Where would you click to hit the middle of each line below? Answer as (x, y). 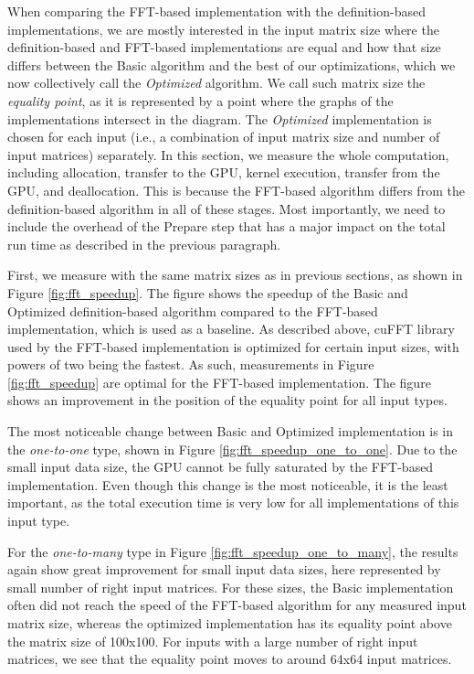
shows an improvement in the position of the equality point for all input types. (227, 400)
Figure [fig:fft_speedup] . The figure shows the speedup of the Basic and (208, 292)
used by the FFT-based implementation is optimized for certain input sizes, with (233, 346)
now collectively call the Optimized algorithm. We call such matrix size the (216, 83)
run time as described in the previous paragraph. (144, 244)
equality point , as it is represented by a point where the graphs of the (200, 100)
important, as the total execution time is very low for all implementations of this (233, 503)
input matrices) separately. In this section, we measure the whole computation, (228, 154)
